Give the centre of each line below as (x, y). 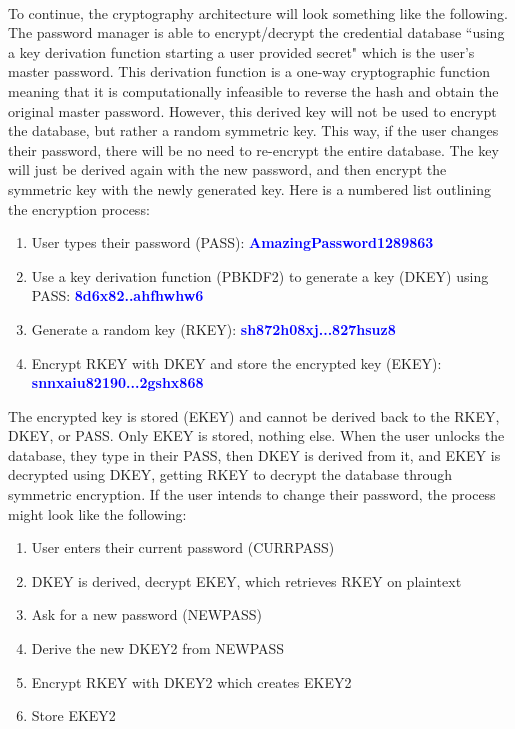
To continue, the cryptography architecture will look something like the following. (258, 12)
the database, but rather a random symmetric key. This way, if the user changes (253, 130)
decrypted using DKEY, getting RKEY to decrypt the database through (230, 474)
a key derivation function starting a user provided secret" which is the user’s (241, 51)
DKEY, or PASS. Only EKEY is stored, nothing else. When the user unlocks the (256, 435)
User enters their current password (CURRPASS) (183, 547)
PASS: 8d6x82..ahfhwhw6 (117, 295)
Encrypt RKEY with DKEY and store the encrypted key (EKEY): (236, 362)
